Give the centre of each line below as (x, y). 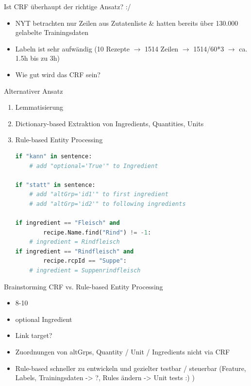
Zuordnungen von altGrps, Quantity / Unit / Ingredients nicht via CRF (123, 352)
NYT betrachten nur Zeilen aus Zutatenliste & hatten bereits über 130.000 (127, 23)
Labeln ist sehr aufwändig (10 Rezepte (72, 48)
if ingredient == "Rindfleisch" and (75, 251)
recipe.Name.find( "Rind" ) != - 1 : (97, 232)
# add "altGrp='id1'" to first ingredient (99, 194)
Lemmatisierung (39, 107)
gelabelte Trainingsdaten (52, 32)
